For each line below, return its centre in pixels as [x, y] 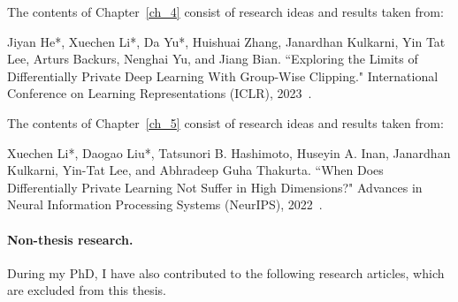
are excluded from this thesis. [87, 290]
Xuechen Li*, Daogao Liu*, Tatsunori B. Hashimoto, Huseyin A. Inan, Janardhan [229, 152]
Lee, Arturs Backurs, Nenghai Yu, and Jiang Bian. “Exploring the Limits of [213, 59]
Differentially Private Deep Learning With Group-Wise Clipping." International [223, 75]
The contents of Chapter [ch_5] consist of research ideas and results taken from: [225, 122]
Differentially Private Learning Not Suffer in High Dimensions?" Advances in [215, 187]
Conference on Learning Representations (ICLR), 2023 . [160, 93]
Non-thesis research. [70, 239]
